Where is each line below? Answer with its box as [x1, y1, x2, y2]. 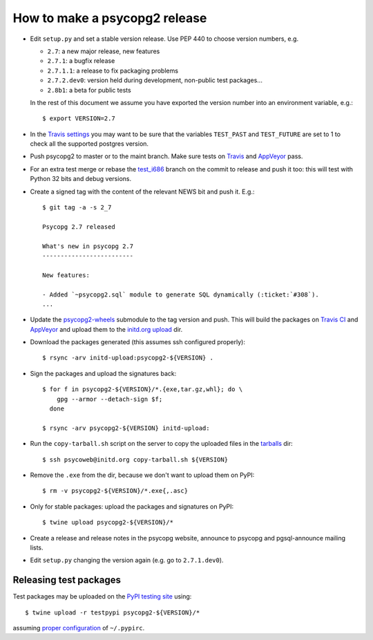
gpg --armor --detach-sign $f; [56, 395, 163, 403]
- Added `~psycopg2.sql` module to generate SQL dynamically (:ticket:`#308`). [42, 290, 319, 299]
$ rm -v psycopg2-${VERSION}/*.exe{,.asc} [42, 487, 189, 495]
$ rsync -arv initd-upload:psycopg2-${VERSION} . [42, 354, 214, 362]
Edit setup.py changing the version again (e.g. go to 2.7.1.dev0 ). [30, 556, 224, 565]
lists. [30, 543, 44, 552]
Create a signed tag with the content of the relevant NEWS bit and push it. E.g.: [30, 187, 255, 196]
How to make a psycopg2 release [12, 10, 207, 26]
